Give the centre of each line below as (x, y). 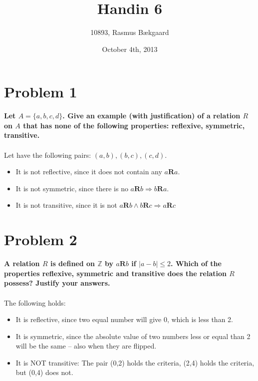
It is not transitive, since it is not (66, 205)
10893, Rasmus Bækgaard (130, 32)
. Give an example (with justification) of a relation (151, 116)
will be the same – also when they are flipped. (86, 346)
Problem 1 (41, 92)
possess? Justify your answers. (57, 283)
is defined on (73, 263)
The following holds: (35, 302)
